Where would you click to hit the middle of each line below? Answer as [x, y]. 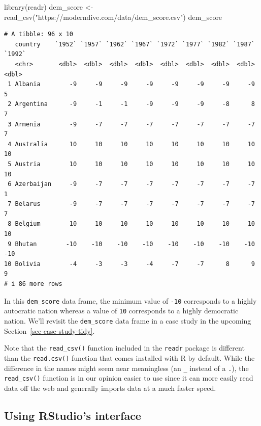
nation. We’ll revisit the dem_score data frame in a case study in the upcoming [128, 320]
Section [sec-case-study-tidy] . [50, 330]
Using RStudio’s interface [73, 415]
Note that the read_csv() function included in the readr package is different [124, 348]
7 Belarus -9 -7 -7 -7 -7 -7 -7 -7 [131, 204]
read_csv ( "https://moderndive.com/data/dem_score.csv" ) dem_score [113, 17]
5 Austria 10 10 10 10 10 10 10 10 [131, 164]
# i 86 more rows [33, 284]
